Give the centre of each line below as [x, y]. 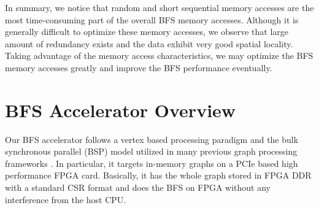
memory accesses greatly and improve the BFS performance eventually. [139, 67]
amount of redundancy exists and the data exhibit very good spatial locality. [149, 43]
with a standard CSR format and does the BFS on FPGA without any [138, 187]
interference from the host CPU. [66, 199]
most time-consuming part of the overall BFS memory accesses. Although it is [152, 19]
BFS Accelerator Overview [121, 110]
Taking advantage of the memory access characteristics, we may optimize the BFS [159, 56]
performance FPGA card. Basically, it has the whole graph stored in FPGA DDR [158, 175]
